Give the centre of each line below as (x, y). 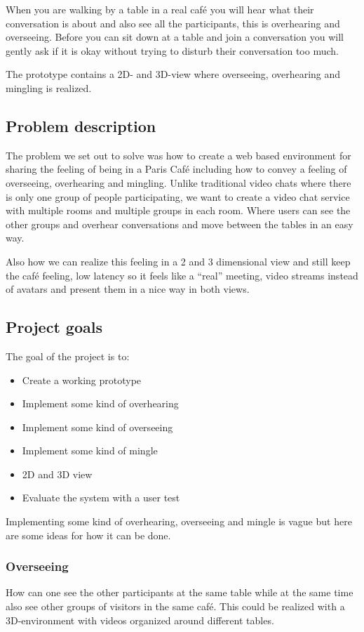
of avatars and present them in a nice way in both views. (128, 289)
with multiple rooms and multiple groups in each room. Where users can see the (178, 210)
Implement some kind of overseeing (97, 427)
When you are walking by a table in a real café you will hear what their (160, 9)
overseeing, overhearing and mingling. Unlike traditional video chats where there (178, 182)
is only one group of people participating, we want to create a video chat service (178, 196)
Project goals (54, 327)
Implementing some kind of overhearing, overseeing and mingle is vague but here (179, 521)
